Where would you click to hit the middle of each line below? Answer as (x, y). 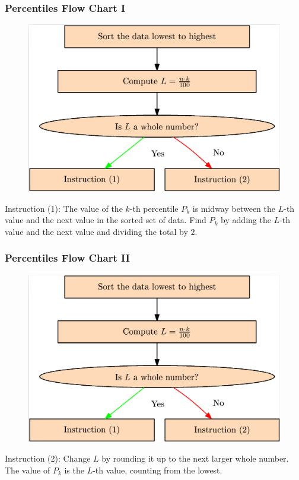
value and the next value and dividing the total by (96, 231)
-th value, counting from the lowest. (158, 470)
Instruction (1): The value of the (64, 208)
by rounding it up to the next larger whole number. (195, 458)
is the (74, 470)
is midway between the (234, 208)
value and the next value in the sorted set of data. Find (106, 220)
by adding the (246, 220)
